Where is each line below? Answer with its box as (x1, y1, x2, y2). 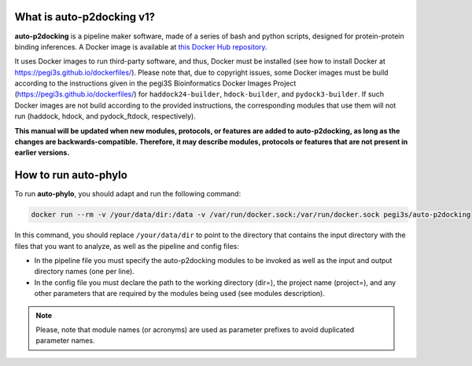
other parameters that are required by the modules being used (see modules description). (34, 289, 326, 298)
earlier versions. (14, 148, 70, 157)
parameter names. (35, 336, 95, 346)
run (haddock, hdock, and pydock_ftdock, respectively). (14, 112, 196, 121)
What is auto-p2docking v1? (14, 10, 156, 24)
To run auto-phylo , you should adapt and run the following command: (14, 189, 242, 199)
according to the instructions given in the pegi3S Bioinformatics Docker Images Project (14, 79, 297, 88)
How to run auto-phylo (14, 169, 127, 182)
